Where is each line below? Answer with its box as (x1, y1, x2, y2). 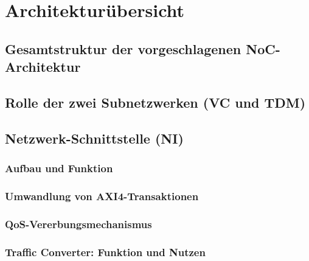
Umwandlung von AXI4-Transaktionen (5, 188, 199, 203)
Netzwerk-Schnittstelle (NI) (5, 128, 184, 147)
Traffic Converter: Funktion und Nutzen (5, 244, 206, 259)
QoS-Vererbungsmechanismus (5, 216, 152, 231)
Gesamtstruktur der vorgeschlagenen (5, 39, 241, 58)
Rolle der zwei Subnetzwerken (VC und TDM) (5, 92, 306, 111)
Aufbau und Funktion (5, 161, 113, 176)
